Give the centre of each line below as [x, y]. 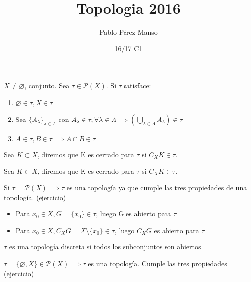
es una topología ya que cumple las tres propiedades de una [157, 187]
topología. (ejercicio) [35, 197]
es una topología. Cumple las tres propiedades [158, 263]
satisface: [137, 86]
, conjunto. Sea [47, 86]
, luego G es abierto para [134, 214]
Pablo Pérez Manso [128, 32]
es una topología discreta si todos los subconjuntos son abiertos [105, 247]
